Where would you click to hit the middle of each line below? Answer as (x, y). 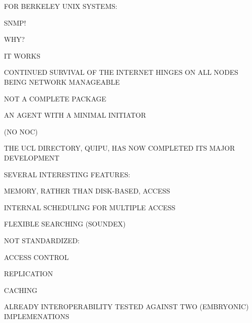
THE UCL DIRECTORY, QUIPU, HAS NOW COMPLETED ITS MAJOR (120, 148)
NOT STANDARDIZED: (42, 240)
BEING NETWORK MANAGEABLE (62, 81)
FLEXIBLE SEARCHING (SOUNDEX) (65, 224)
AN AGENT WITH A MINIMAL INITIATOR (75, 115)
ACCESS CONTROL (36, 257)
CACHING (21, 290)
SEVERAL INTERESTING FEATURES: (67, 174)
